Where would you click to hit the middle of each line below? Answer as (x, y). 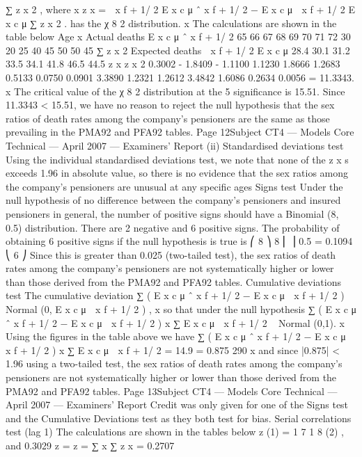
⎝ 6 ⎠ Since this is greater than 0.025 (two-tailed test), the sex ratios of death (171, 254)
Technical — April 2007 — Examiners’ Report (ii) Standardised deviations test (175, 145)
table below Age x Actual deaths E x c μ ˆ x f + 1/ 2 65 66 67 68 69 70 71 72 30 (178, 37)
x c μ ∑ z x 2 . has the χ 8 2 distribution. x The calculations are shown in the (171, 23)
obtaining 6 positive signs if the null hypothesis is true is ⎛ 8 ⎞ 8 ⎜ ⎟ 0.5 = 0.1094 (179, 241)
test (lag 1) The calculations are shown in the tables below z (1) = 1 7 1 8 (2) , (175, 432)
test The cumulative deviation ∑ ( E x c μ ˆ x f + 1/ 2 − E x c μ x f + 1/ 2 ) (175, 295)
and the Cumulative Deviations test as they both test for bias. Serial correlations (179, 418)
